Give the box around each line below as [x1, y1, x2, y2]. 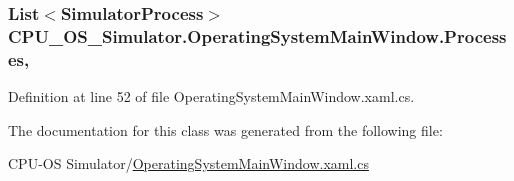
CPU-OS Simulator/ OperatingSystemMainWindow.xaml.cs [8, 153, 369, 174]
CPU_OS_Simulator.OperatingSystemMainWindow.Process [8, 23, 507, 48]
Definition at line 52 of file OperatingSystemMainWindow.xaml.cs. [8, 86, 415, 107]
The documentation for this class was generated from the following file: [8, 119, 443, 140]
